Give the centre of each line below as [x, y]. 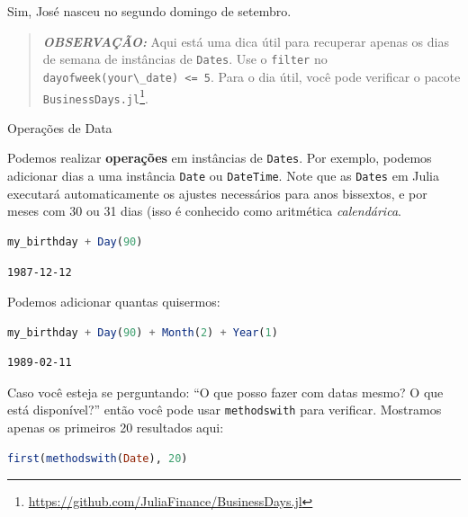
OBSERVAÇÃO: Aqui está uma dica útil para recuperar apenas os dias [246, 41]
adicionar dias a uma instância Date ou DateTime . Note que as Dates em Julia [223, 176]
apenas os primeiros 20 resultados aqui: [116, 428]
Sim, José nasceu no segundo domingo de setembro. [149, 11]
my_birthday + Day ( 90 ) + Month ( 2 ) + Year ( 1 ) [143, 332]
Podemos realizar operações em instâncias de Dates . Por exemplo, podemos [220, 158]
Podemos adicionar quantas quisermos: [114, 302]
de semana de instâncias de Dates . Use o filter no [185, 59]
